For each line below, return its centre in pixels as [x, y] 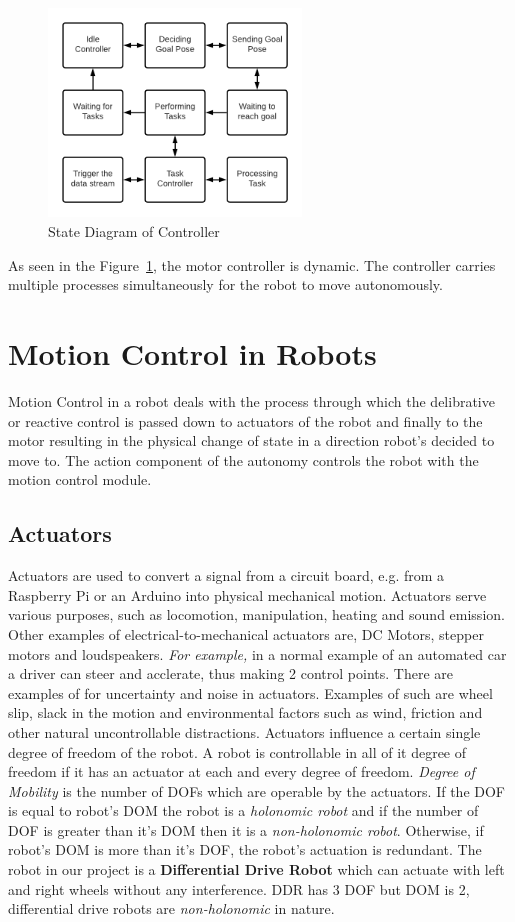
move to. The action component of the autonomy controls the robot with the [243, 459]
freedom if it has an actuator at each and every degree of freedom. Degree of [241, 771]
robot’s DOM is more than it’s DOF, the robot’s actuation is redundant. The [245, 849]
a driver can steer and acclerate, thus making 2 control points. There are [230, 673]
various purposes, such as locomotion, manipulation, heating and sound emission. [256, 614]
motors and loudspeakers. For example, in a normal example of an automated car [257, 653]
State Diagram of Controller [134, 231]
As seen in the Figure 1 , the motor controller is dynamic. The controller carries [252, 264]
